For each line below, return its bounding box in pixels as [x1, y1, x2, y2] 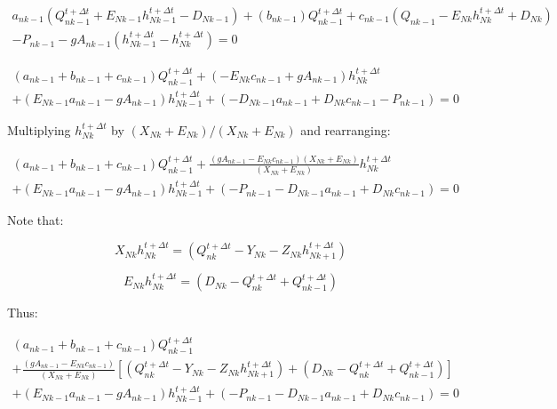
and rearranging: [300, 120, 391, 139]
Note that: [7, 211, 64, 229]
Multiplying [7, 120, 71, 139]
